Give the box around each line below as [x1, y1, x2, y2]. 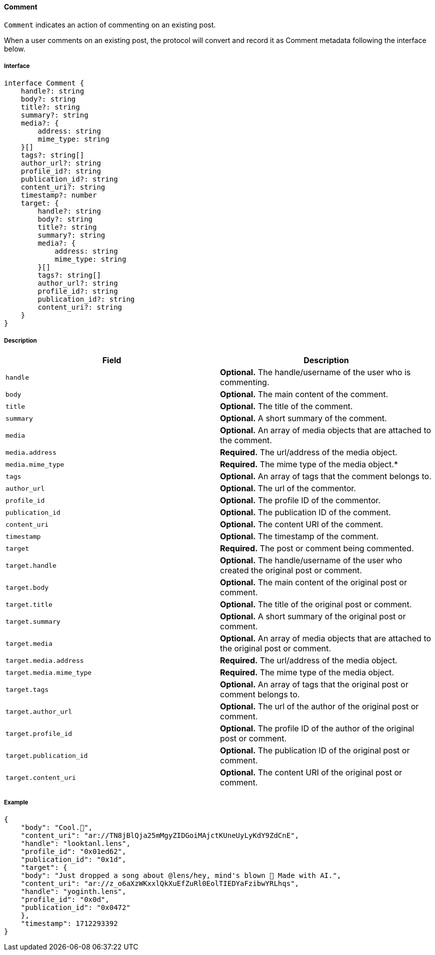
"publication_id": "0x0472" [20, 903, 130, 911]
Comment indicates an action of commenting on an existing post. [4, 20, 216, 29]
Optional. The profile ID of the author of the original [220, 723, 414, 734]
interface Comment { [4, 79, 84, 88]
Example [4, 798, 28, 806]
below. [4, 44, 25, 53]
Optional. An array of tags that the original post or [220, 679, 408, 690]
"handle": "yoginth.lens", [20, 887, 126, 895]
